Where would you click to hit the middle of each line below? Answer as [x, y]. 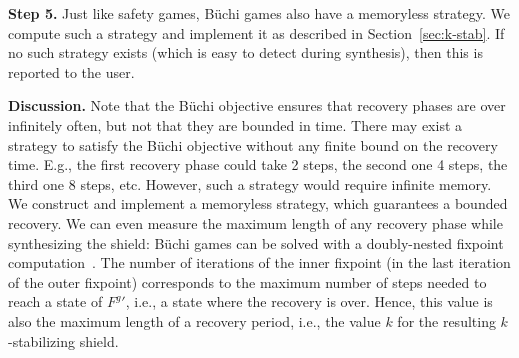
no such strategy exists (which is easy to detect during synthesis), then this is [245, 52]
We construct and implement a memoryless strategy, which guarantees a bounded [258, 203]
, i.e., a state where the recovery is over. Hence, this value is [309, 301]
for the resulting [446, 320]
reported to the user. [71, 71]
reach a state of [55, 301]
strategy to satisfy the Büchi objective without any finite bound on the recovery [253, 144]
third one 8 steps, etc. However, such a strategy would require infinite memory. [250, 183]
